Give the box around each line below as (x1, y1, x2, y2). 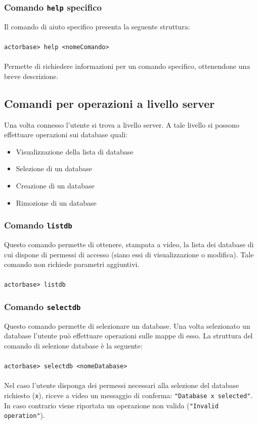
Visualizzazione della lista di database (16, 146, 134, 157)
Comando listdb (4, 219, 72, 232)
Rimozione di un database (16, 197, 97, 208)
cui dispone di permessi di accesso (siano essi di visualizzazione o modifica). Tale (4, 249, 254, 259)
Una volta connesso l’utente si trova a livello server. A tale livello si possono (4, 119, 239, 130)
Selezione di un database (16, 163, 92, 174)
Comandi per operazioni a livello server (4, 95, 215, 111)
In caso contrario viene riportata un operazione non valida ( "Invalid (4, 400, 219, 410)
